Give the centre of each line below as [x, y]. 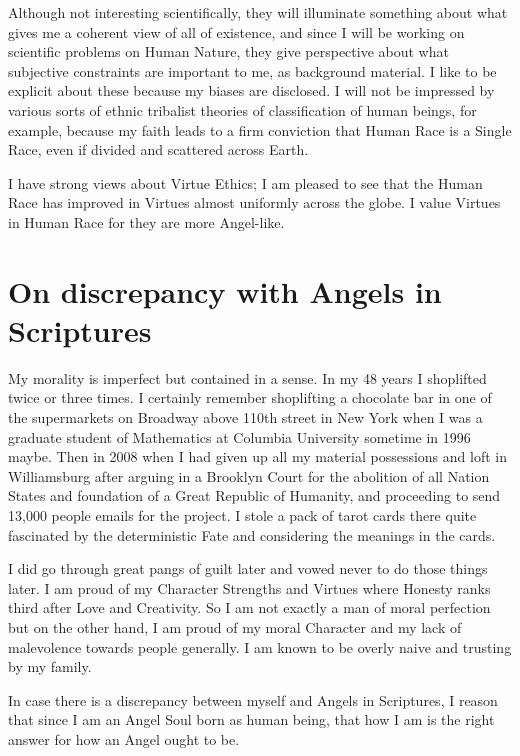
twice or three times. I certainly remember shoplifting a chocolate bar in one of [250, 397]
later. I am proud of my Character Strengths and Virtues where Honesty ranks [249, 587]
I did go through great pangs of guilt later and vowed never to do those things [248, 568]
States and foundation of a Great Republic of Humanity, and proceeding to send [254, 495]
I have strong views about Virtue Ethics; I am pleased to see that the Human [245, 182]
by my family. [50, 666]
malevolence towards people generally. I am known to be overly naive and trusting [260, 646]
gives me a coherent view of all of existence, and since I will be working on [236, 31]
